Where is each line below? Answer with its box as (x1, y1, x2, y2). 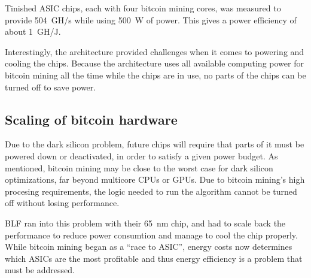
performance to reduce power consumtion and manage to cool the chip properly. (5, 228, 298, 241)
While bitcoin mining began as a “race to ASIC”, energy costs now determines (5, 240, 292, 253)
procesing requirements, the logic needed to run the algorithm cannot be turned (5, 185, 297, 197)
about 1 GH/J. (5, 25, 61, 38)
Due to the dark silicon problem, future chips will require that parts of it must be (5, 138, 304, 150)
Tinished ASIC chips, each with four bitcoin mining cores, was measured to (5, 2, 281, 14)
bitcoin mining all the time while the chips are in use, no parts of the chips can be (5, 68, 306, 81)
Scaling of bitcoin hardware (5, 110, 178, 128)
